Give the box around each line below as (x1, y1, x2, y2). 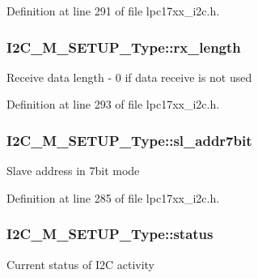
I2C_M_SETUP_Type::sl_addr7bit (6, 130, 252, 150)
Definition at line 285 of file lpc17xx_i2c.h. (6, 189, 220, 206)
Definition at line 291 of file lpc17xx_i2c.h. (6, 2, 220, 19)
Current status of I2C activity (6, 255, 155, 272)
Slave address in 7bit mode (6, 162, 140, 179)
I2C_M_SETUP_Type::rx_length (6, 36, 241, 57)
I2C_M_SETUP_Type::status (6, 224, 214, 244)
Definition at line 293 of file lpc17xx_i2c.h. (6, 96, 220, 113)
